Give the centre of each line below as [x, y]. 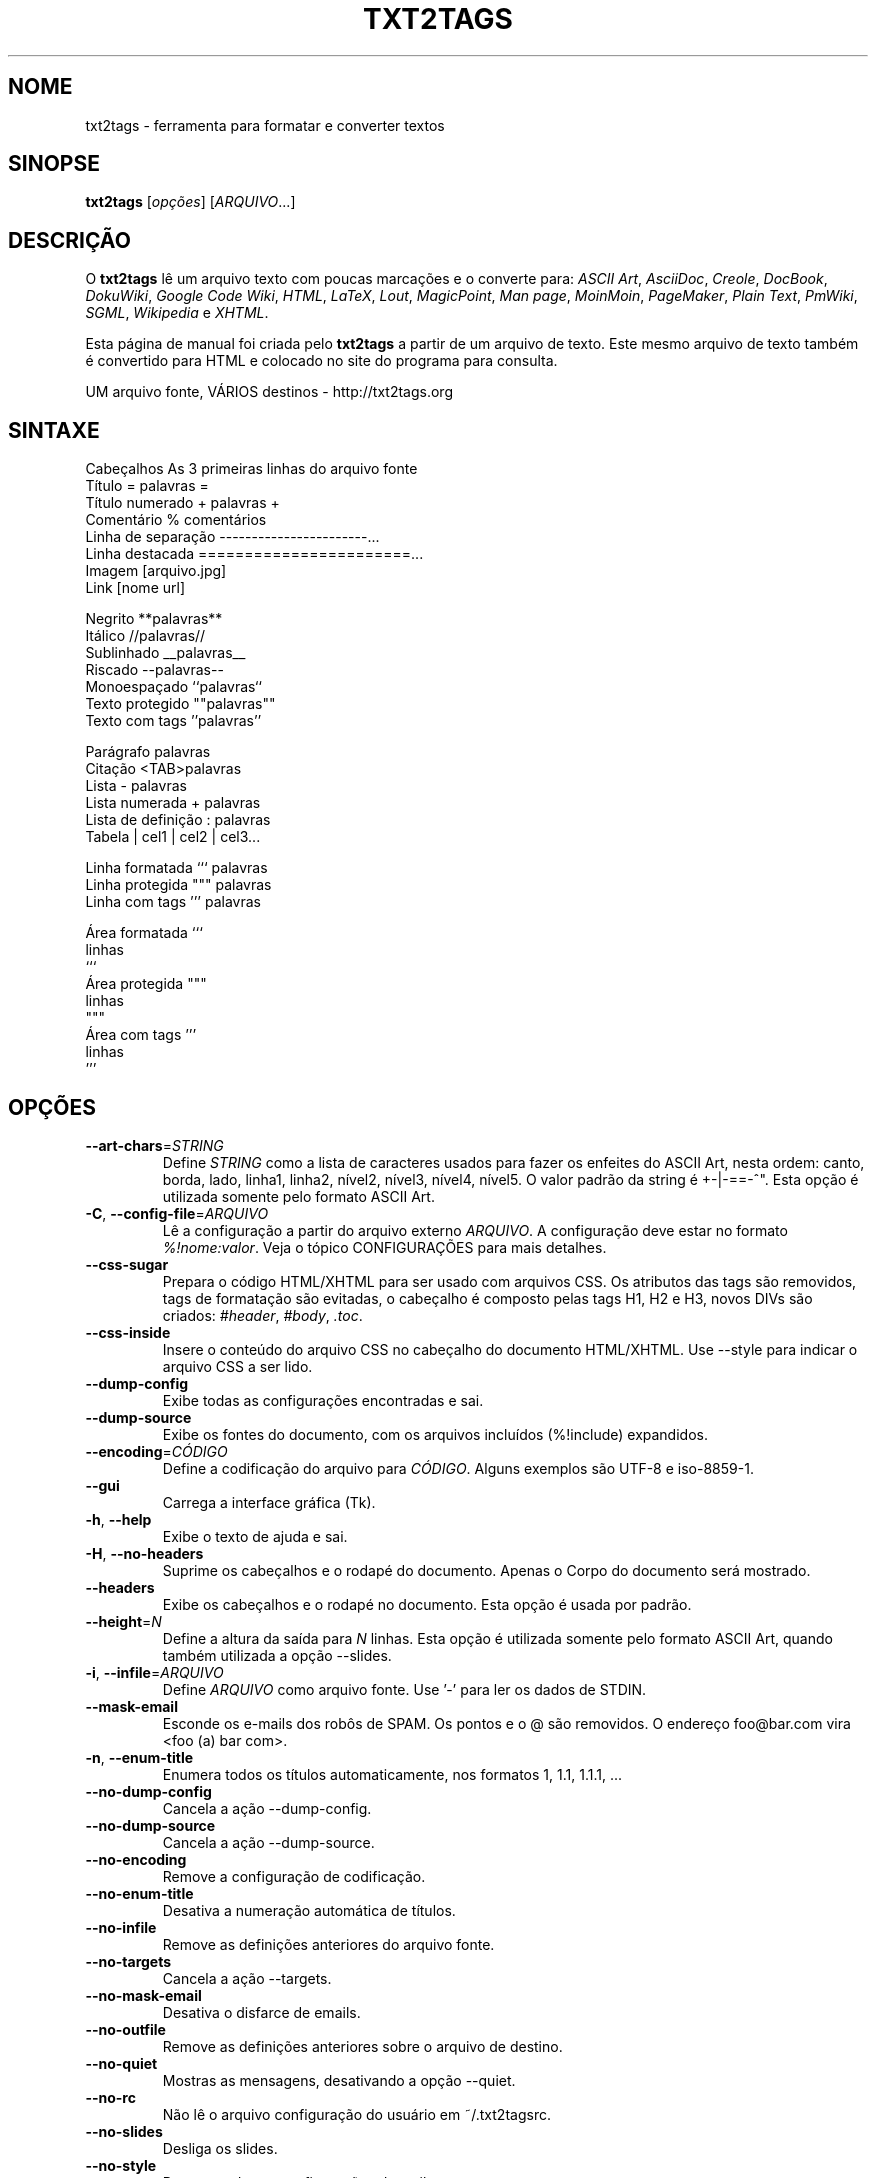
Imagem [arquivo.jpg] [156, 571]
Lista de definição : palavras [178, 820]
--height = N [123, 1621]
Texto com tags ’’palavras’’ [173, 721]
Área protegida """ [146, 984]
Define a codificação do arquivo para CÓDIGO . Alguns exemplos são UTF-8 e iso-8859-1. [458, 1468]
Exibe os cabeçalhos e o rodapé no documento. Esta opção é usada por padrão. [427, 1604]
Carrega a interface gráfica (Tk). [269, 1502]
